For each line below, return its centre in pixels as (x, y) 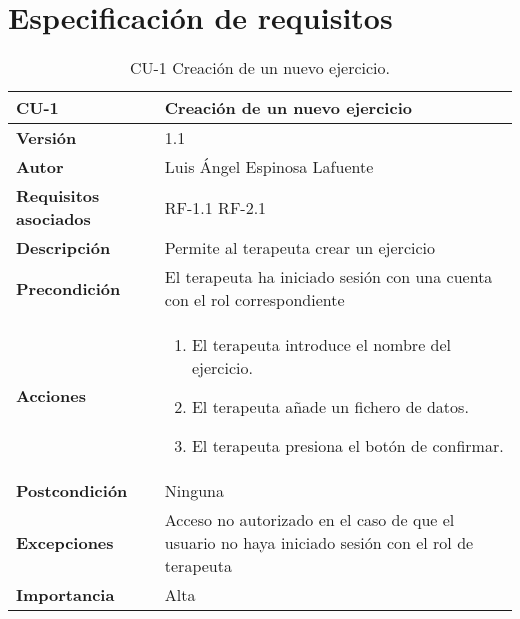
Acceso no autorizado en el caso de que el (309, 520)
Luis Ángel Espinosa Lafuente (269, 167)
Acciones (51, 395)
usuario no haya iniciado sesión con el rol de (319, 543)
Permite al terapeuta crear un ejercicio (299, 248)
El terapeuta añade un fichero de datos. (330, 407)
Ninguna (194, 491)
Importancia (65, 595)
